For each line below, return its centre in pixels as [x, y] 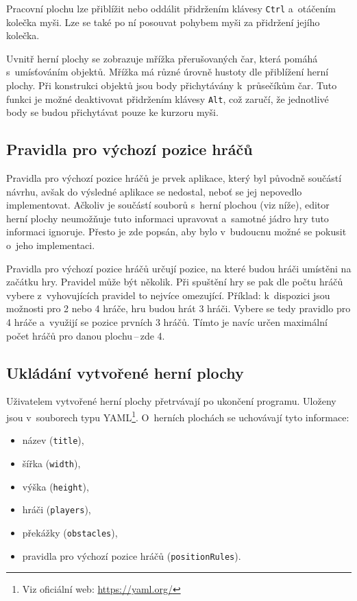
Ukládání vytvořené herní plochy [125, 372]
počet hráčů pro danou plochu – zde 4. [86, 335]
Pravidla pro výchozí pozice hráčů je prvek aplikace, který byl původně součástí [174, 178]
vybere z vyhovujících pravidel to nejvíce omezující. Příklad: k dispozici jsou [168, 295]
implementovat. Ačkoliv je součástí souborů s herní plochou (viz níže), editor [168, 205]
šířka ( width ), [51, 463]
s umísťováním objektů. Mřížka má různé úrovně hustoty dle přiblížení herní [168, 72]
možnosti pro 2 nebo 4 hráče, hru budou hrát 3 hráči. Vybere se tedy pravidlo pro [178, 308]
